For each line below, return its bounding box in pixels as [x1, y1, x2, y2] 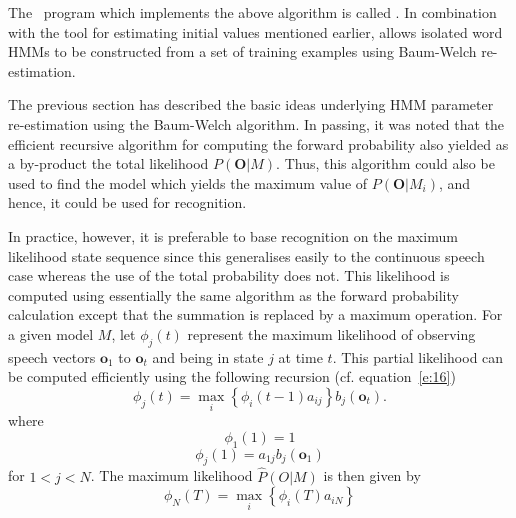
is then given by [323, 465, 421, 486]
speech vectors [8, 346, 96, 367]
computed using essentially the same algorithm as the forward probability [8, 284, 459, 305]
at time [278, 346, 323, 367]
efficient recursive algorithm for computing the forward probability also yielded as [8, 133, 509, 154]
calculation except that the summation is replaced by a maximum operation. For [8, 304, 503, 325]
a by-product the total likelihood [8, 153, 209, 174]
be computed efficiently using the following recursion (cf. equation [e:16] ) [8, 366, 456, 387]
